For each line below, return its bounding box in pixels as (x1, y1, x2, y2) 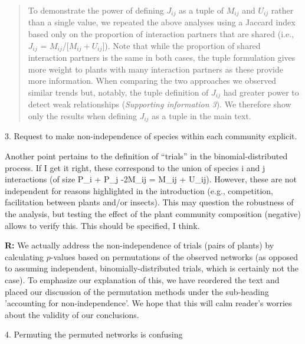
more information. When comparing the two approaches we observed (28, 74, 277, 87)
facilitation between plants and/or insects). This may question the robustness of (5, 196, 294, 208)
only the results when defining (28, 109, 137, 122)
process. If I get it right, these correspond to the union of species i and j (5, 161, 265, 173)
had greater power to (223, 86, 299, 98)
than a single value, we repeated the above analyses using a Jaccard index (28, 16, 296, 28)
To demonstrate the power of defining (28, 4, 164, 16)
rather (271, 4, 294, 16)
